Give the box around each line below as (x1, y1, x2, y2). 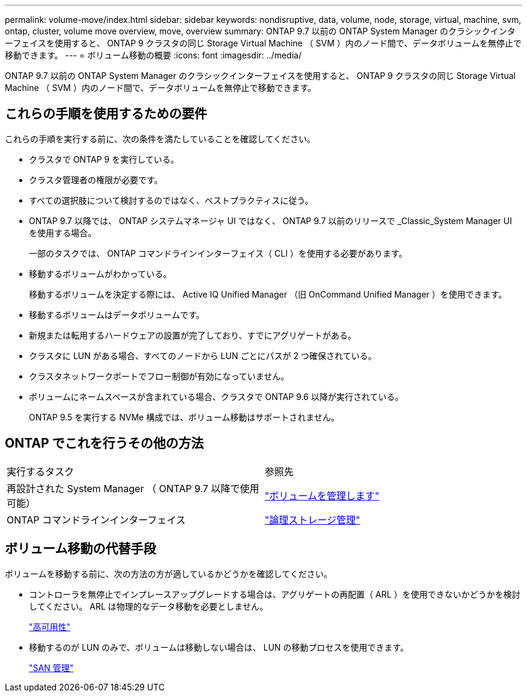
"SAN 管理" (29, 662, 74, 673)
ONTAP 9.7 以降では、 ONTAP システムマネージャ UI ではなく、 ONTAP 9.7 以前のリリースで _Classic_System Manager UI (29, 215, 512, 226)
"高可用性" (29, 621, 71, 632)
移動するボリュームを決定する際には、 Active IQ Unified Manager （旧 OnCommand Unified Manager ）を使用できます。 (29, 289, 507, 299)
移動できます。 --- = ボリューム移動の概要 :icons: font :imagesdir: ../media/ (5, 50, 302, 60)
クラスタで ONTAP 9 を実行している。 (29, 154, 179, 164)
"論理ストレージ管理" (265, 513, 360, 526)
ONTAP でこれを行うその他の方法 (5, 436, 204, 451)
